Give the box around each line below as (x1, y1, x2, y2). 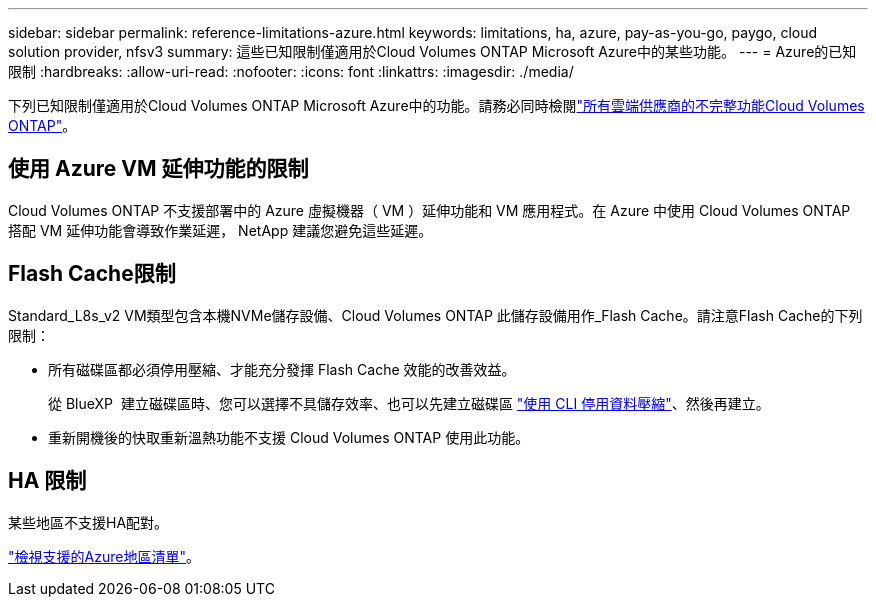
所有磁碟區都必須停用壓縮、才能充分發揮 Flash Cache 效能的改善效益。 (48, 360, 516, 378)
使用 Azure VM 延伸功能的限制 (8, 156, 309, 182)
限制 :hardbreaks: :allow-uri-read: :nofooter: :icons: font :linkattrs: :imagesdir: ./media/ (8, 63, 574, 80)
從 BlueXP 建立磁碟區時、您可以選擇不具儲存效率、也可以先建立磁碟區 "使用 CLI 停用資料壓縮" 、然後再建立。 (48, 394, 770, 412)
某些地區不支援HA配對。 (8, 513, 169, 531)
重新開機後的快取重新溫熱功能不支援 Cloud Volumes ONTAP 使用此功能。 (48, 428, 530, 446)
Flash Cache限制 (8, 261, 176, 287)
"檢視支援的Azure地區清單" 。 (8, 547, 200, 565)
